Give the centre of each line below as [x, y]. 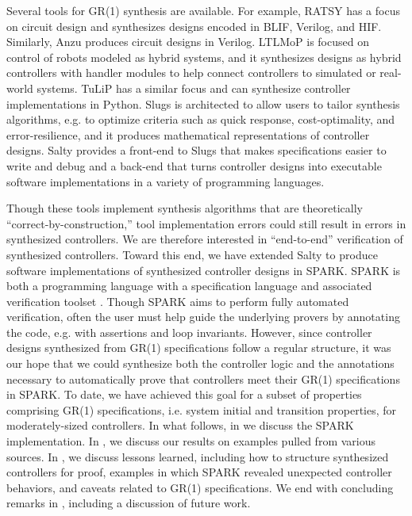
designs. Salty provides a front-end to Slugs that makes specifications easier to [196, 150]
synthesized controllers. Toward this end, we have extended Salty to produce [192, 254]
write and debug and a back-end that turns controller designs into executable [194, 165]
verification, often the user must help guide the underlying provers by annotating [203, 317]
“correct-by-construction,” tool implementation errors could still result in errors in [206, 223]
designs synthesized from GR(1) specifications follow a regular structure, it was [199, 348]
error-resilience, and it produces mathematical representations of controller [188, 134]
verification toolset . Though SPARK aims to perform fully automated [178, 301]
